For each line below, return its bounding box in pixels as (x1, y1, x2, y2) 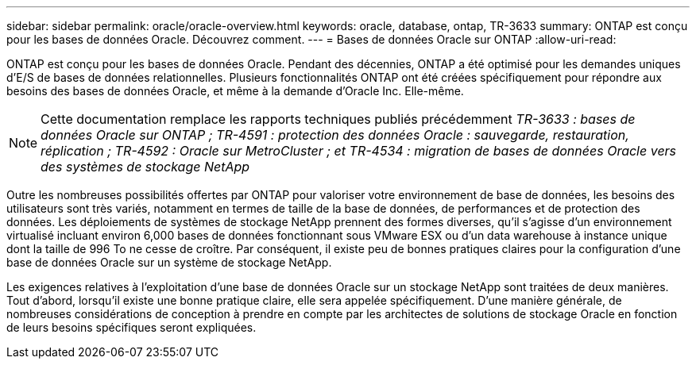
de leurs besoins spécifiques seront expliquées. (6, 321, 257, 334)
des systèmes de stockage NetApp (41, 159, 250, 175)
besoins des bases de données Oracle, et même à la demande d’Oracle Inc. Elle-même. (6, 84, 464, 98)
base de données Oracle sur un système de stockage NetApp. (6, 255, 332, 269)
